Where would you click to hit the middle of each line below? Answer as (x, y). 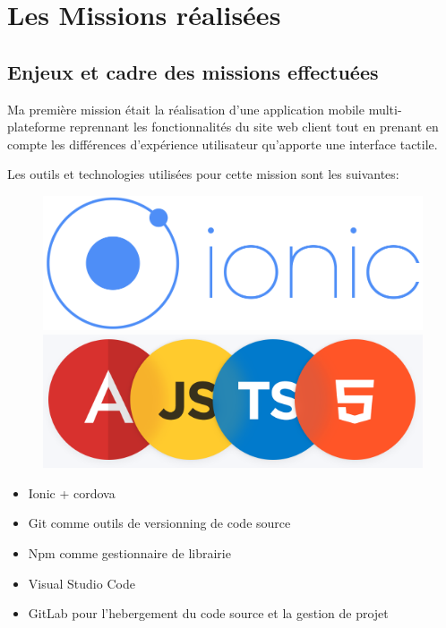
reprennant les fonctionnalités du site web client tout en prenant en (254, 127)
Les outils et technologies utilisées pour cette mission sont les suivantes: (203, 174)
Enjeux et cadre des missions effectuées (193, 71)
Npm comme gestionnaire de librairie (129, 552)
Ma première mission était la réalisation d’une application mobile (186, 109)
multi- (385, 109)
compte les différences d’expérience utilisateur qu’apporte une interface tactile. (223, 144)
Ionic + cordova (72, 492)
